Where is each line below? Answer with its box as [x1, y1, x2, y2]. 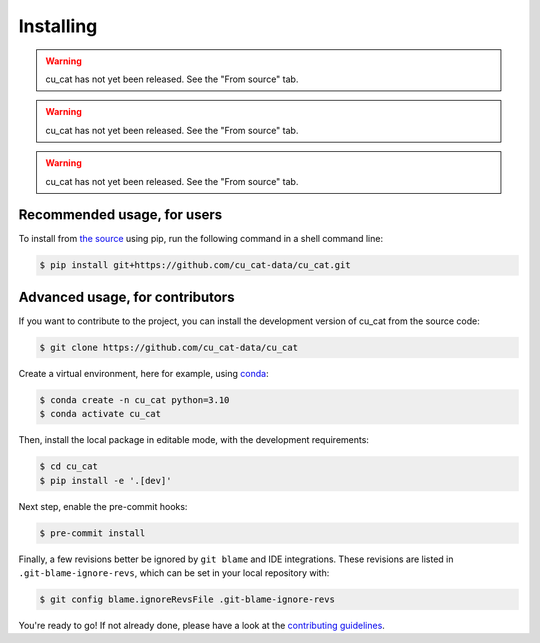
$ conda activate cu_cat [39, 408, 162, 420]
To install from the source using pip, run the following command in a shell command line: [18, 233, 384, 245]
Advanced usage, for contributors [18, 288, 235, 305]
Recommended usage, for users [18, 206, 223, 224]
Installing [18, 15, 98, 37]
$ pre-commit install [39, 527, 146, 539]
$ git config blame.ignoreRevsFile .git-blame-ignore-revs [39, 593, 335, 605]
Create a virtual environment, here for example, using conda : [18, 367, 269, 379]
